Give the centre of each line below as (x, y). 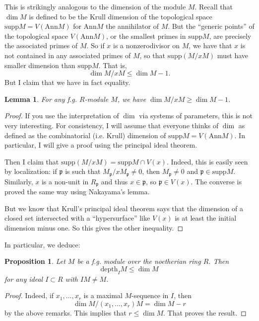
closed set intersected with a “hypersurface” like (77, 218)
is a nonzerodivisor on (147, 45)
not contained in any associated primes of (68, 55)
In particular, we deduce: (42, 244)
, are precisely (230, 36)
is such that (83, 171)
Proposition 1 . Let (35, 261)
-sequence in (150, 295)
